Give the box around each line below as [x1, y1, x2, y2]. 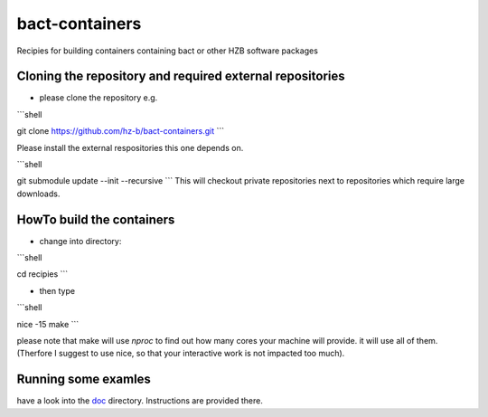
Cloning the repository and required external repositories [16, 69, 345, 84]
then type [39, 285, 76, 296]
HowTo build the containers [16, 212, 175, 227]
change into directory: [39, 235, 122, 246]
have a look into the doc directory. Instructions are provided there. [16, 395, 264, 406]
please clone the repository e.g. [39, 92, 158, 103]
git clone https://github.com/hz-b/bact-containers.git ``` [16, 126, 225, 137]
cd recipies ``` [16, 269, 69, 280]
